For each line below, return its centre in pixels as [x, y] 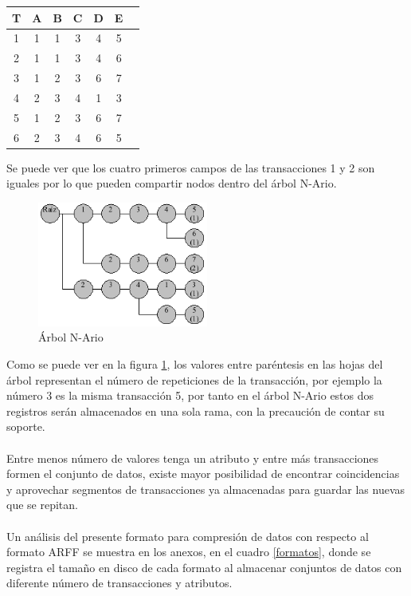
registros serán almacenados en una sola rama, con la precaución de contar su [196, 410]
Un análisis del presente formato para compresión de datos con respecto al [188, 536]
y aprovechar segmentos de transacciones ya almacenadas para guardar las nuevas [206, 489]
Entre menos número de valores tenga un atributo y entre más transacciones [193, 458]
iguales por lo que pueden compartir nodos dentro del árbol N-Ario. [172, 183]
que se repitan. [42, 505]
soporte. [26, 426]
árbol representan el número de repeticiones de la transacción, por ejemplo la [194, 379]
